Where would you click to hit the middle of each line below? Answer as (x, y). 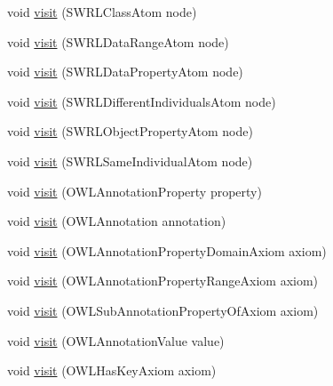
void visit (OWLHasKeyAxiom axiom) (112, 370)
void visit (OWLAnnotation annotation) (117, 221)
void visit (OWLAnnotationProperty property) (135, 191)
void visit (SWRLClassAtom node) (102, 12)
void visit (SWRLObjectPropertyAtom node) (130, 131)
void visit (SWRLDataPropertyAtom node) (125, 72)
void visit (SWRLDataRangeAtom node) (118, 41)
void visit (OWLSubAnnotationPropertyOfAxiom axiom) (163, 310)
